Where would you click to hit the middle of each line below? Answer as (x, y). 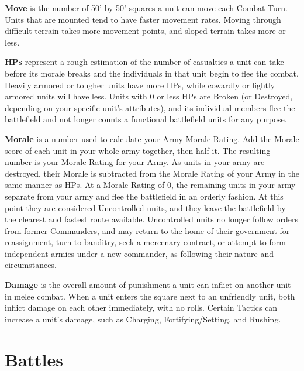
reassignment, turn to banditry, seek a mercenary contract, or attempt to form (145, 242)
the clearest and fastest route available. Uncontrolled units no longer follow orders (151, 219)
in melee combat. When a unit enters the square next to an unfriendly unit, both (150, 296)
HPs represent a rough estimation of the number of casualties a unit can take (144, 62)
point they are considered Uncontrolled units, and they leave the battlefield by (145, 207)
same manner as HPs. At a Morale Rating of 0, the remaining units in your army (150, 185)
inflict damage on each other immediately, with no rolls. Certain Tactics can (141, 308)
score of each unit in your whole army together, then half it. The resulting (138, 150)
